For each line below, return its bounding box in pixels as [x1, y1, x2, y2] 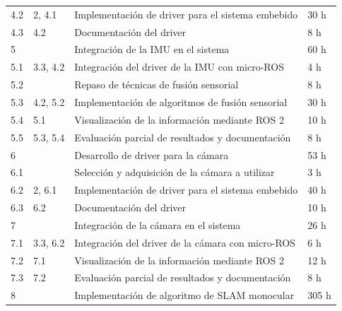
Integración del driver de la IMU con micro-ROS [74, 59, 284, 74]
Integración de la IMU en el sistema [74, 42, 230, 57]
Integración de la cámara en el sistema [74, 217, 241, 232]
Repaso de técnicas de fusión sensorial [74, 77, 239, 92]
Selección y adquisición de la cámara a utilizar [74, 165, 275, 180]
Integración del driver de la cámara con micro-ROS [74, 235, 295, 250]
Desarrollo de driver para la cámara [74, 147, 229, 162]
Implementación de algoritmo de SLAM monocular [74, 288, 295, 303]
